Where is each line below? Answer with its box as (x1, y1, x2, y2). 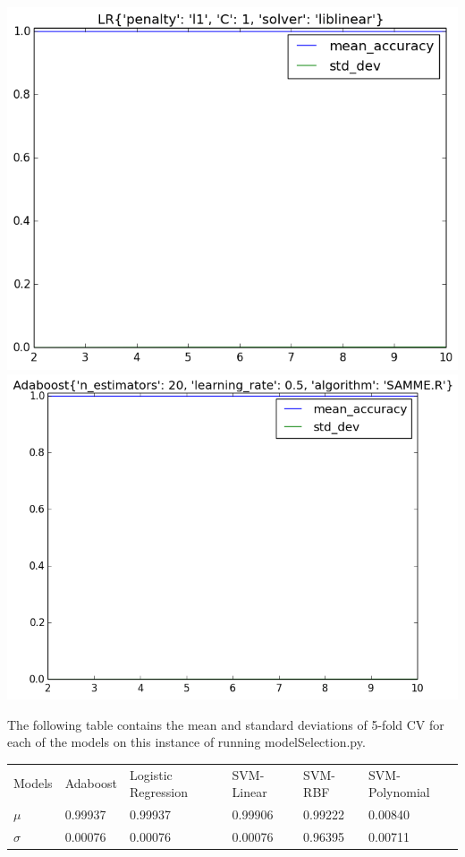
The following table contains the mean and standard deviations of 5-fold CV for (7, 715, 444, 733)
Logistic (130, 765, 173, 784)
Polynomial (368, 783, 430, 801)
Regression (130, 783, 188, 801)
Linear (232, 783, 267, 801)
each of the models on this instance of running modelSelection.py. (7, 733, 366, 751)
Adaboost (64, 774, 118, 793)
